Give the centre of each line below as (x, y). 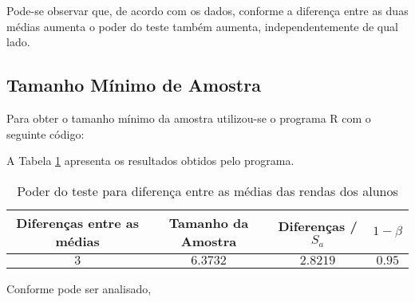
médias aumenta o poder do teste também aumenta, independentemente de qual (202, 26)
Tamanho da (209, 222)
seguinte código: (45, 133)
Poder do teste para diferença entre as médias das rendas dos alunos (207, 190)
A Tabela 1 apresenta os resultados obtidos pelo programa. (150, 161)
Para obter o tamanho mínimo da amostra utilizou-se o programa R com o (189, 118)
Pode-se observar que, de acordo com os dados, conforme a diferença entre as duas (207, 10)
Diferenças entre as (77, 222)
